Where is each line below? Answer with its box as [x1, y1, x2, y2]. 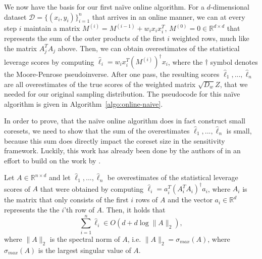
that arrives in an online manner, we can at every [92, 11, 245, 22]
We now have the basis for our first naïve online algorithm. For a [4, 2, 204, 12]
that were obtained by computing [40, 183, 143, 194]
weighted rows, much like [172, 33, 249, 44]
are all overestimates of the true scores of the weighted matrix [4, 78, 196, 89]
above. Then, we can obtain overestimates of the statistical [58, 42, 240, 53]
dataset [4, 11, 27, 22]
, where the [168, 56, 203, 67]
